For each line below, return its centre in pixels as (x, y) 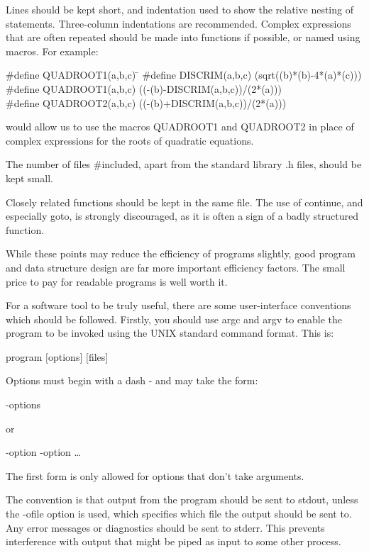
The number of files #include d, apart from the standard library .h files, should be (184, 164)
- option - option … (43, 452)
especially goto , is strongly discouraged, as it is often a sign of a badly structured (182, 216)
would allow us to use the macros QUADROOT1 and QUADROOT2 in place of (180, 127)
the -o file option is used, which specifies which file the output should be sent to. (179, 514)
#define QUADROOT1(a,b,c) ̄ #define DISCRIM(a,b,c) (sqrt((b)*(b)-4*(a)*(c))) (184, 75)
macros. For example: (52, 51)
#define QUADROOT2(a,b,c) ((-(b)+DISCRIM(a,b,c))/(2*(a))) (146, 102)
